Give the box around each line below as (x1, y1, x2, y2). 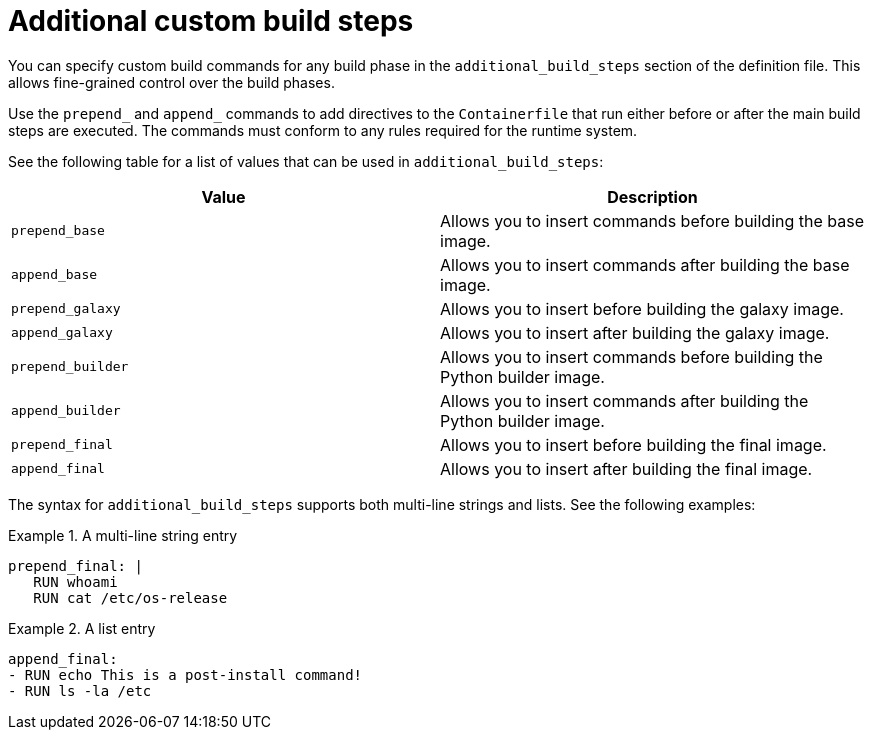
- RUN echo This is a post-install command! (8, 666, 363, 683)
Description (607, 186, 698, 207)
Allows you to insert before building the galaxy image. (440, 298, 844, 319)
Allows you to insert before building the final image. (440, 434, 827, 455)
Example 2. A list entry (8, 619, 156, 637)
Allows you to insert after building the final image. (440, 458, 813, 479)
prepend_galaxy (11, 301, 121, 317)
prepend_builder (11, 359, 129, 375)
